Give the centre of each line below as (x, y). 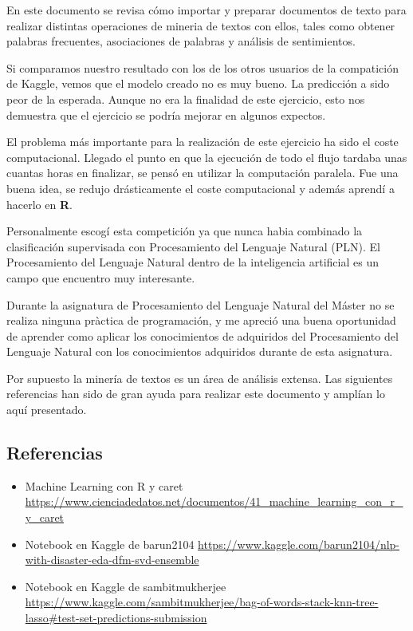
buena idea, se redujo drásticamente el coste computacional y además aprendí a (201, 188)
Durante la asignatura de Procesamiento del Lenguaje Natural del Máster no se (201, 304)
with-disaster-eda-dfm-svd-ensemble (112, 560)
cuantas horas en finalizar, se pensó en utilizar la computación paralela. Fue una (203, 173)
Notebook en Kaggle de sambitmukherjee (126, 586)
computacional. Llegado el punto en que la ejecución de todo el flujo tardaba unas (207, 157)
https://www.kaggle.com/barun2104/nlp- (299, 544)
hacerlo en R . (39, 204)
